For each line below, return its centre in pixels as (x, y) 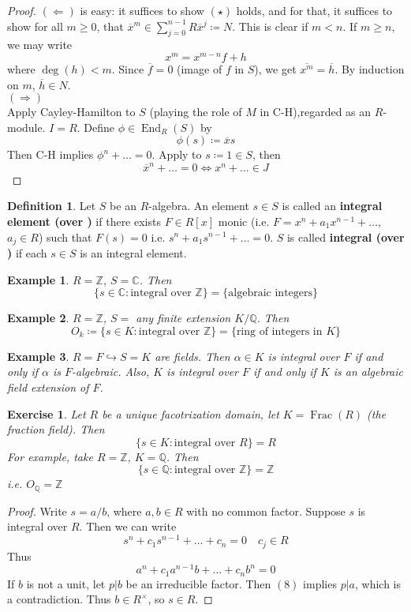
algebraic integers (271, 293)
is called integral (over (346, 237)
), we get (275, 69)
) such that (65, 237)
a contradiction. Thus (59, 599)
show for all (35, 26)
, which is (378, 583)
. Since (128, 69)
